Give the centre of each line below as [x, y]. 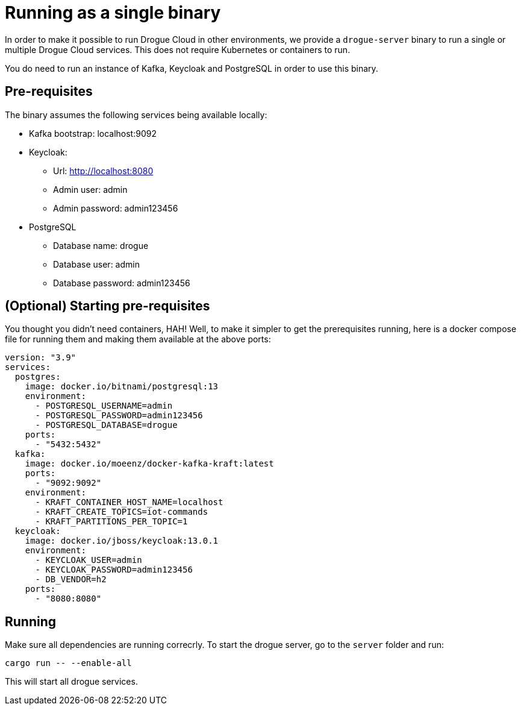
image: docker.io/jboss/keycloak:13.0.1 [122, 541]
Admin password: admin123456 [116, 208]
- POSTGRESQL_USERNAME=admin [104, 406]
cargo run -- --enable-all [68, 663]
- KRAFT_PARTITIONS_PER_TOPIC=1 [111, 522]
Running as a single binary [113, 13]
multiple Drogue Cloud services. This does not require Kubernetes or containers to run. [178, 49]
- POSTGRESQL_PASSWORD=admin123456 [119, 416]
